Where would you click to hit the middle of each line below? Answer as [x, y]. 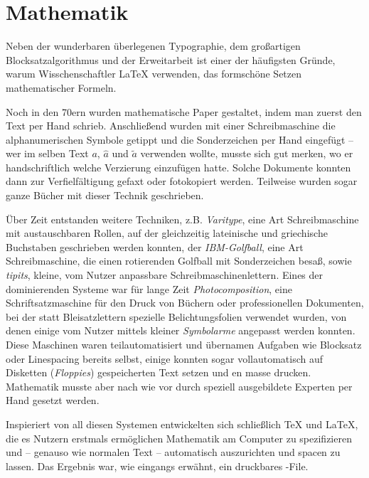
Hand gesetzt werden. [53, 400]
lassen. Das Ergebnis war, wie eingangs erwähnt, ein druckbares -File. [157, 466]
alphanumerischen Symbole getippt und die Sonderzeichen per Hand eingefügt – [180, 139]
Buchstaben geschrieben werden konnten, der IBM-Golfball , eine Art [155, 246]
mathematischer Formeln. [61, 87]
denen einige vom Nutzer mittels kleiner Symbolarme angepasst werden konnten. [181, 330]
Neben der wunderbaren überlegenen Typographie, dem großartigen [153, 46]
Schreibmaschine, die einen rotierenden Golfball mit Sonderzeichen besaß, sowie [179, 261]
